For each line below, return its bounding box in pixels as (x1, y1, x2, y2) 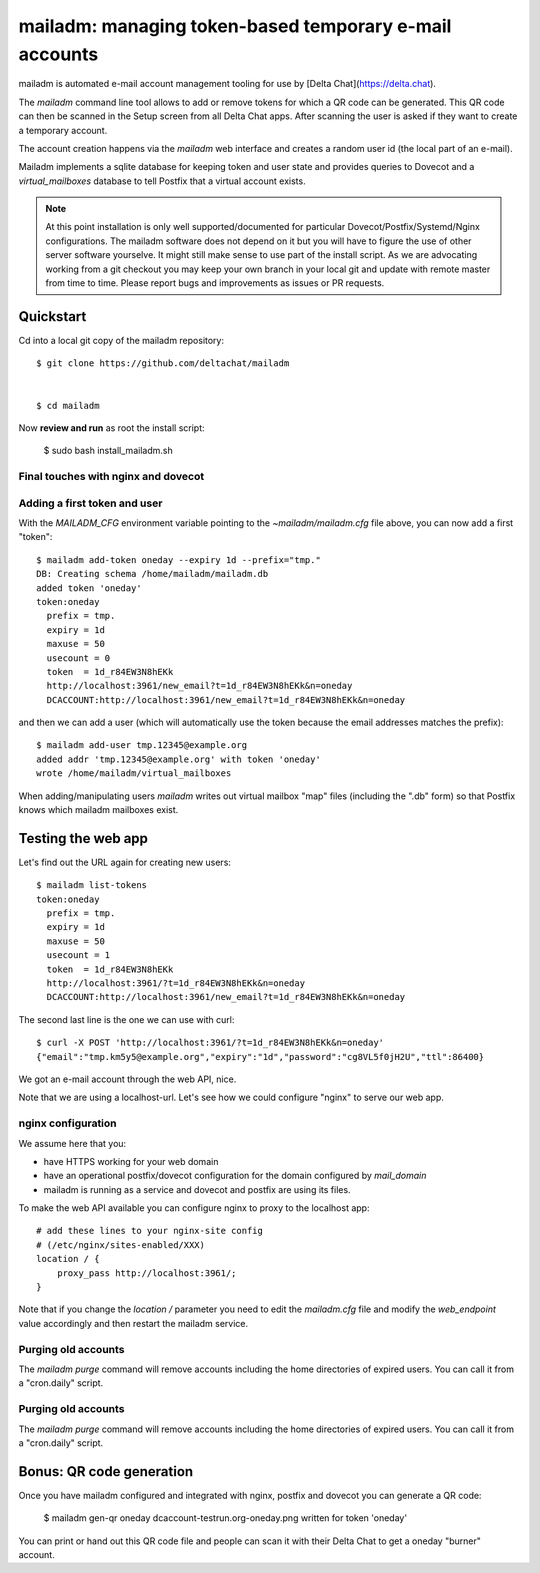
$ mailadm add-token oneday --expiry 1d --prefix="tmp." (36, 554, 322, 565)
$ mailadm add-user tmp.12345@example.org (36, 740, 248, 751)
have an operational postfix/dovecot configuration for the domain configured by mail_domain (43, 1170, 427, 1182)
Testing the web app (18, 830, 149, 847)
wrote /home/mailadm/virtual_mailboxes (36, 768, 232, 779)
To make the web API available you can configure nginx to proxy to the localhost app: (18, 1202, 370, 1214)
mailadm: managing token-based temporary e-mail (18, 15, 452, 37)
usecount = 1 (46, 950, 111, 961)
